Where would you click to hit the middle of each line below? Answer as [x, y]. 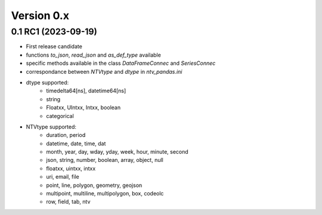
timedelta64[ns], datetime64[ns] [86, 91]
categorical [60, 116]
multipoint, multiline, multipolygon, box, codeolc [105, 194]
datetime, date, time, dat [76, 144]
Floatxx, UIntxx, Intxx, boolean [83, 108]
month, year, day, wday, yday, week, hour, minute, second [117, 152]
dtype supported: [47, 82]
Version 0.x [40, 15]
